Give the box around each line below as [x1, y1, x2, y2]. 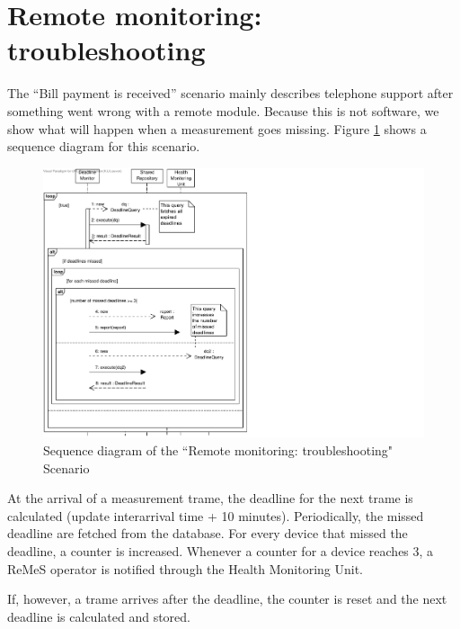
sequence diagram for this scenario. [7, 137, 200, 156]
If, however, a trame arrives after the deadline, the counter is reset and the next [7, 589, 447, 608]
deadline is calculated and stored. [7, 607, 190, 625]
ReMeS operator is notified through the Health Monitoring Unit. [7, 559, 363, 578]
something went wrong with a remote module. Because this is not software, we [7, 101, 439, 120]
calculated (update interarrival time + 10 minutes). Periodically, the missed [7, 506, 424, 525]
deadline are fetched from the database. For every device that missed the [7, 524, 408, 543]
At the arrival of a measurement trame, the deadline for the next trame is [7, 489, 413, 508]
